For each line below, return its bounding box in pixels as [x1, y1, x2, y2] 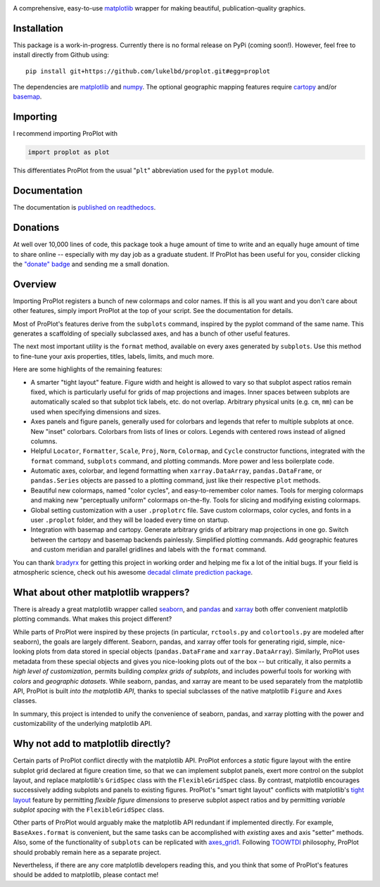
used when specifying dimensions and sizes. [30, 407, 161, 416]
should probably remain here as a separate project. [13, 848, 162, 856]
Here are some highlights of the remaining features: [13, 365, 163, 374]
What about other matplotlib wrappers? [13, 586, 190, 598]
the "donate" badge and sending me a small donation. [13, 260, 170, 268]
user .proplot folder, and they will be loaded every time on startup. [30, 516, 230, 524]
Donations [13, 222, 60, 234]
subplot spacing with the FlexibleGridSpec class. [13, 805, 165, 814]
